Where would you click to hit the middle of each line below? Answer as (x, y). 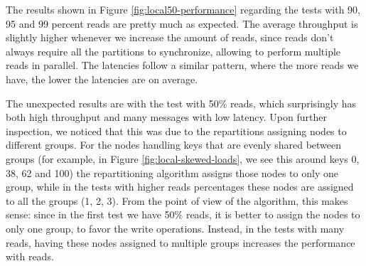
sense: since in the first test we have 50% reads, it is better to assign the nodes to (183, 214)
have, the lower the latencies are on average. (102, 79)
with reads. (30, 256)
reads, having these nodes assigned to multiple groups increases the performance (181, 242)
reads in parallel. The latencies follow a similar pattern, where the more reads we (182, 65)
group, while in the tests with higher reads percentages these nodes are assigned (180, 187)
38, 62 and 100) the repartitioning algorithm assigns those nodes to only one (172, 172)
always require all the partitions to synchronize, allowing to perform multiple (173, 51)
